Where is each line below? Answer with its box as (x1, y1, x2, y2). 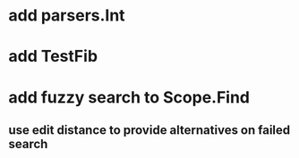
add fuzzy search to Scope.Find (8, 87, 251, 107)
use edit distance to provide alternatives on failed (8, 122, 291, 137)
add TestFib (8, 46, 98, 67)
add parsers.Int (8, 5, 126, 26)
